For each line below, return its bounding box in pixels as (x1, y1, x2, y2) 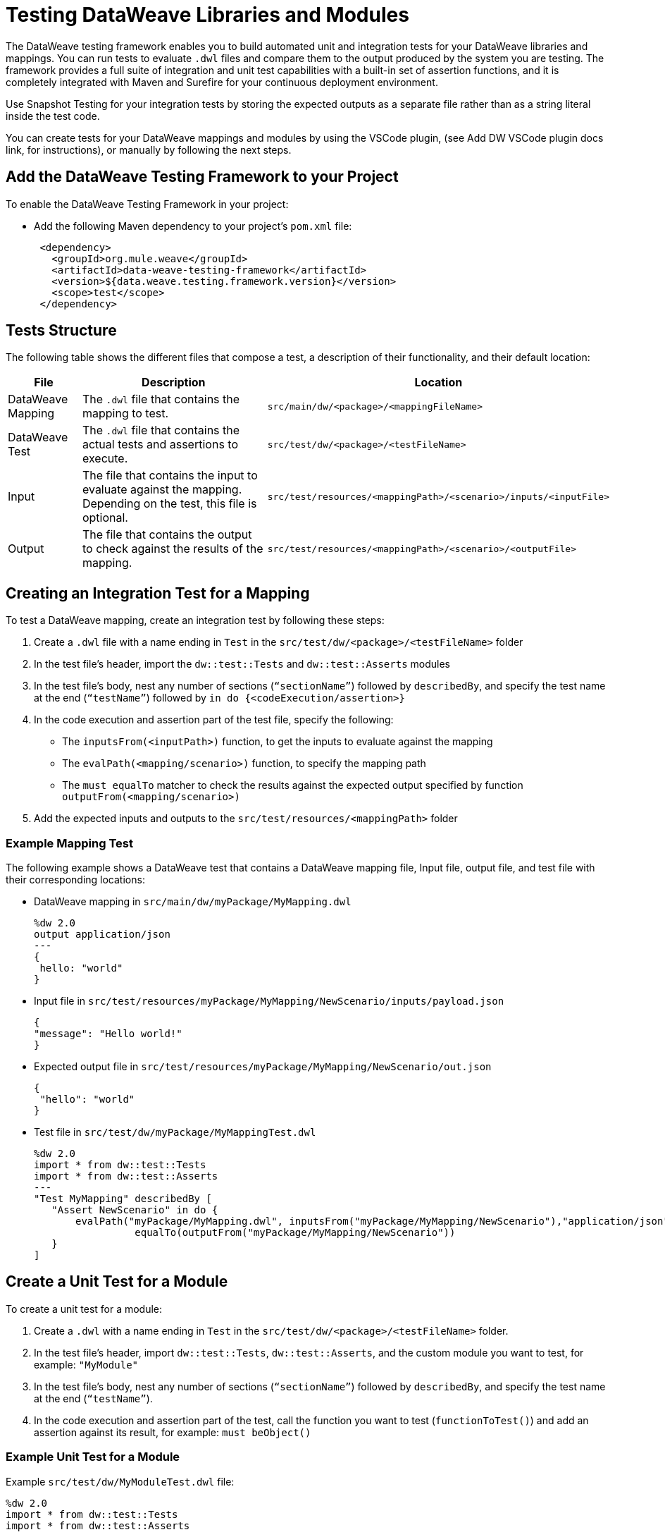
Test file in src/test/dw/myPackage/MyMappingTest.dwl (34, 1126, 316, 1139)
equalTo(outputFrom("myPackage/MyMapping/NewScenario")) (135, 1227, 456, 1239)
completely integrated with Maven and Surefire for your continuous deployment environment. (6, 75, 438, 88)
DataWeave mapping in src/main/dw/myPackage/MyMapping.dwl (34, 895, 352, 908)
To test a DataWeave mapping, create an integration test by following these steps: (6, 614, 385, 627)
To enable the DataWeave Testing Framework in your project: (6, 197, 289, 210)
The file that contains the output (82, 527, 252, 542)
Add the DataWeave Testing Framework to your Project (6, 168, 399, 186)
